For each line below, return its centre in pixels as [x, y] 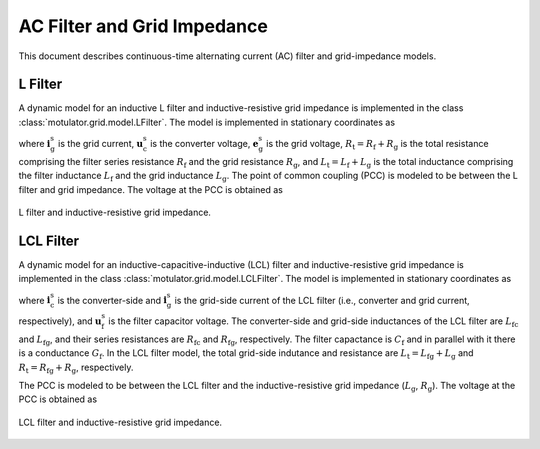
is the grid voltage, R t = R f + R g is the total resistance [377, 145]
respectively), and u [60, 321]
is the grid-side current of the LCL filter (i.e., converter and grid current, [322, 300]
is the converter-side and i [112, 300]
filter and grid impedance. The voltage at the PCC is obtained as [151, 189]
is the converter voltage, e [204, 144]
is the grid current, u [101, 144]
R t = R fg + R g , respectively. [76, 368]
